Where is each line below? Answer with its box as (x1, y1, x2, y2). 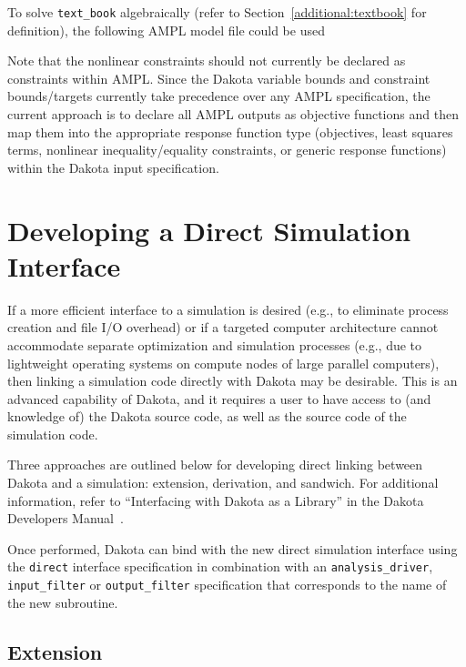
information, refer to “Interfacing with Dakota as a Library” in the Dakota (7, 490, 424, 510)
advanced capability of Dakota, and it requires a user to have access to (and (7, 389, 431, 408)
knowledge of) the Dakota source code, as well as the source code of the (7, 407, 407, 426)
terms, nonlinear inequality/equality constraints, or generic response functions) (7, 140, 447, 159)
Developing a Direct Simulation (7, 211, 411, 248)
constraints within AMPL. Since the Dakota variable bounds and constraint (7, 68, 431, 87)
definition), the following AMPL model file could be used (7, 20, 325, 39)
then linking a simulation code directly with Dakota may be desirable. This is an (7, 371, 458, 390)
